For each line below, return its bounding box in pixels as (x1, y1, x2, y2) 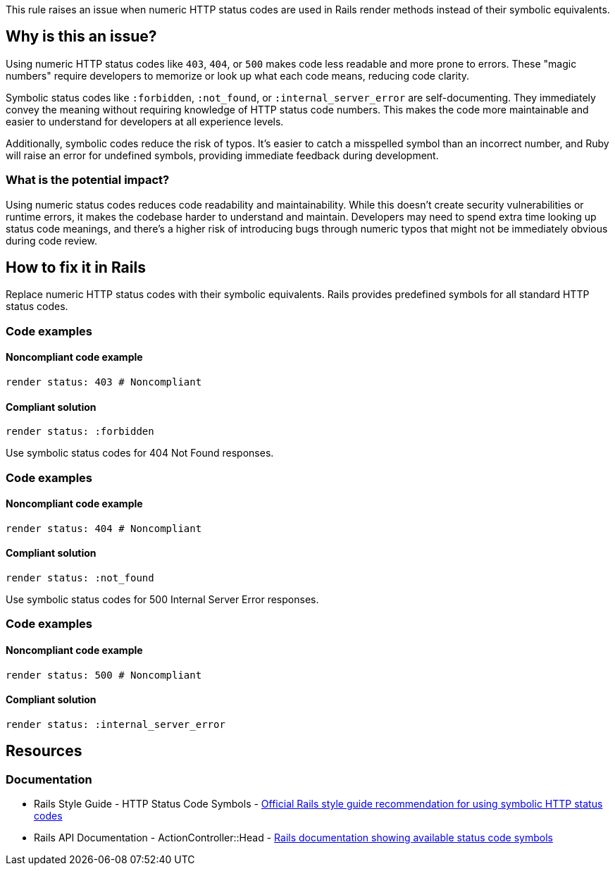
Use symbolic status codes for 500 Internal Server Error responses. (6, 593, 319, 606)
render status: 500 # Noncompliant (6, 669, 202, 681)
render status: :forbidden (6, 426, 154, 438)
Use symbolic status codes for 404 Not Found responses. (6, 447, 274, 459)
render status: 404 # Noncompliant (6, 522, 202, 534)
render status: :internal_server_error (6, 718, 225, 730)
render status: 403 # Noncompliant (6, 376, 202, 388)
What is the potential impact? (6, 173, 170, 187)
